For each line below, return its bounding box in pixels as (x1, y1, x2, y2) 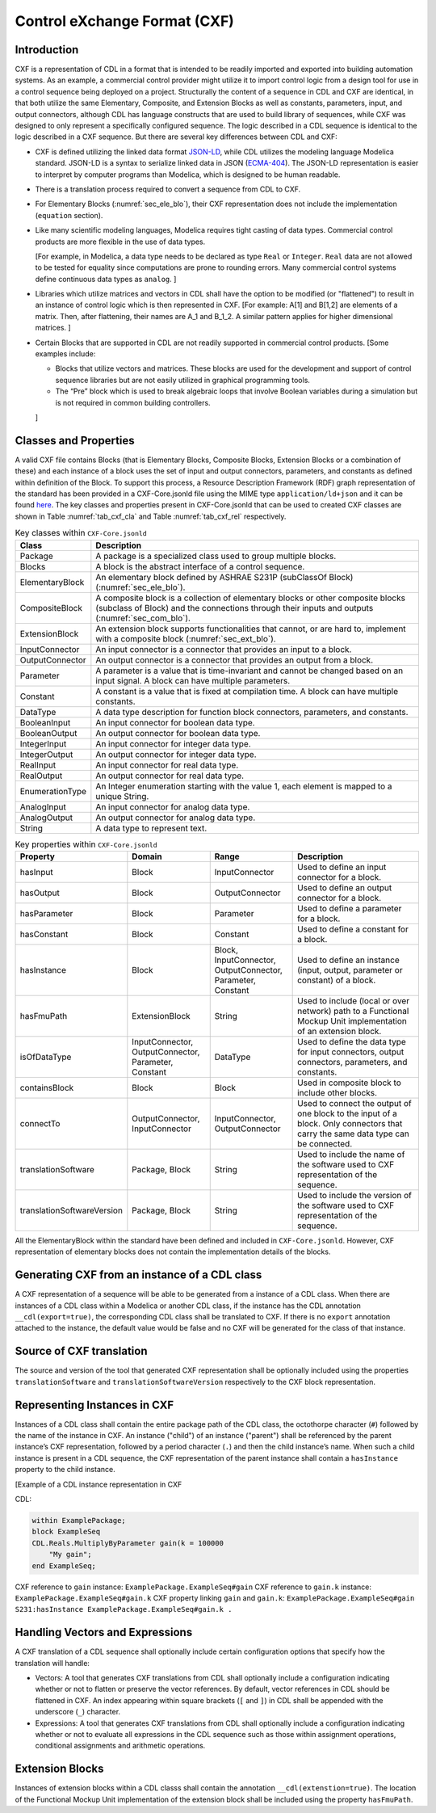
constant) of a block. (297, 974, 376, 986)
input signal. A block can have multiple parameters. (95, 675, 291, 686)
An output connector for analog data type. (95, 812, 256, 823)
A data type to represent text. (95, 822, 208, 834)
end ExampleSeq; (31, 1561, 97, 1571)
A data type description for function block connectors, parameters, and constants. (95, 706, 409, 717)
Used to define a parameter (297, 903, 402, 914)
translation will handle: (15, 1658, 90, 1668)
